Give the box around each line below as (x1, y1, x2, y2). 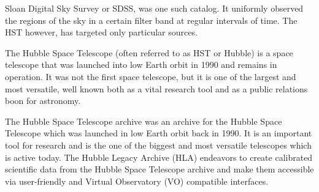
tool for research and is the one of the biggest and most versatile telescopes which (5, 138, 312, 151)
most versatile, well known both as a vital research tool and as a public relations (5, 82, 308, 95)
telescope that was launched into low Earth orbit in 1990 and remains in (5, 58, 277, 71)
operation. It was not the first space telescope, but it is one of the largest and (5, 70, 296, 83)
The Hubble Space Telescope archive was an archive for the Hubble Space (5, 114, 282, 127)
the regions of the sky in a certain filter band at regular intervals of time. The (5, 13, 298, 26)
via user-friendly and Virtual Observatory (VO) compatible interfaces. (5, 174, 269, 187)
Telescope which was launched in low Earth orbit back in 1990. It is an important (5, 127, 312, 139)
